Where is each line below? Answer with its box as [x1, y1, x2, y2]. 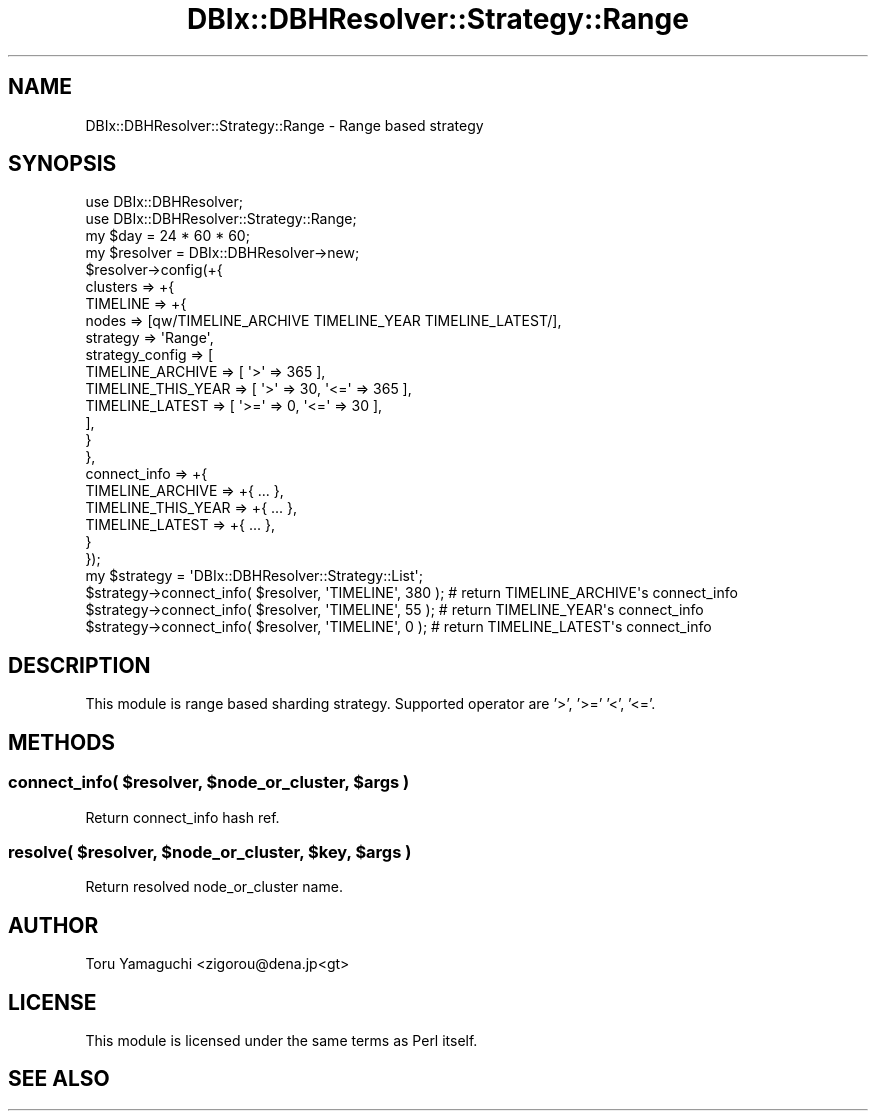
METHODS [8, 729, 116, 755]
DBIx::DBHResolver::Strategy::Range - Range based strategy [85, 116, 484, 134]
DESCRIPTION [8, 652, 151, 678]
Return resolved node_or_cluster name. [85, 878, 343, 896]
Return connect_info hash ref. [85, 808, 280, 826]
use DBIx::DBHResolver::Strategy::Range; [85, 210, 357, 228]
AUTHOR [8, 912, 99, 938]
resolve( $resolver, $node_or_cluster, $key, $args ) [8, 841, 412, 862]
